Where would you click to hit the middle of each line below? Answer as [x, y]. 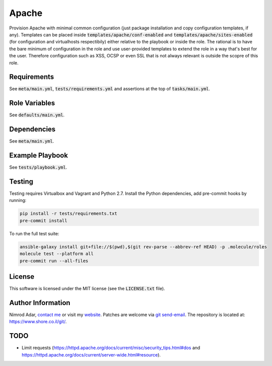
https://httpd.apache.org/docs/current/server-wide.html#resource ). [91, 355]
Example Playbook [39, 155]
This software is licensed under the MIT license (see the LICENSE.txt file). [87, 289]
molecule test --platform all [57, 254]
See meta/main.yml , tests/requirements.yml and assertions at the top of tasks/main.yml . [110, 89]
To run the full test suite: [34, 233]
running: [18, 200]
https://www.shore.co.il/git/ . [38, 322]
